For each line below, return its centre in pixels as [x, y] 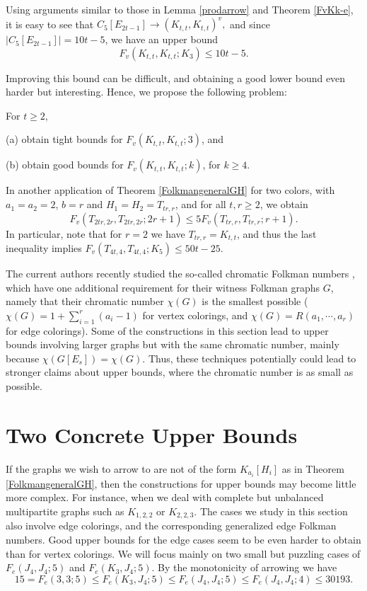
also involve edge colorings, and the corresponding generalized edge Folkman [171, 526]
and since [250, 24]
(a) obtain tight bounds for [64, 139]
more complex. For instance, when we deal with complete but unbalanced [165, 497]
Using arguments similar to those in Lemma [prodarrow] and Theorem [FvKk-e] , [180, 9]
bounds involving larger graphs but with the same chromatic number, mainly [173, 344]
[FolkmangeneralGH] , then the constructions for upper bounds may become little [181, 483]
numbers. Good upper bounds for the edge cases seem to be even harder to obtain [183, 539]
